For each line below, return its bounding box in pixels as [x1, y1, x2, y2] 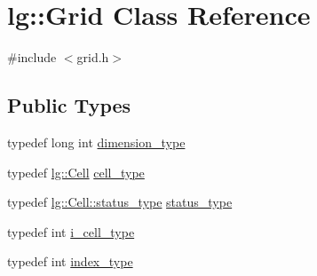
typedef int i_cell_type [7, 222, 135, 241]
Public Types [7, 91, 131, 119]
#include [7, 48, 57, 67]
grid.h [76, 48, 109, 67]
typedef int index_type [7, 252, 133, 271]
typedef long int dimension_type [7, 132, 186, 151]
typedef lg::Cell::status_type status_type [7, 193, 233, 211]
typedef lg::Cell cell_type [7, 162, 145, 181]
